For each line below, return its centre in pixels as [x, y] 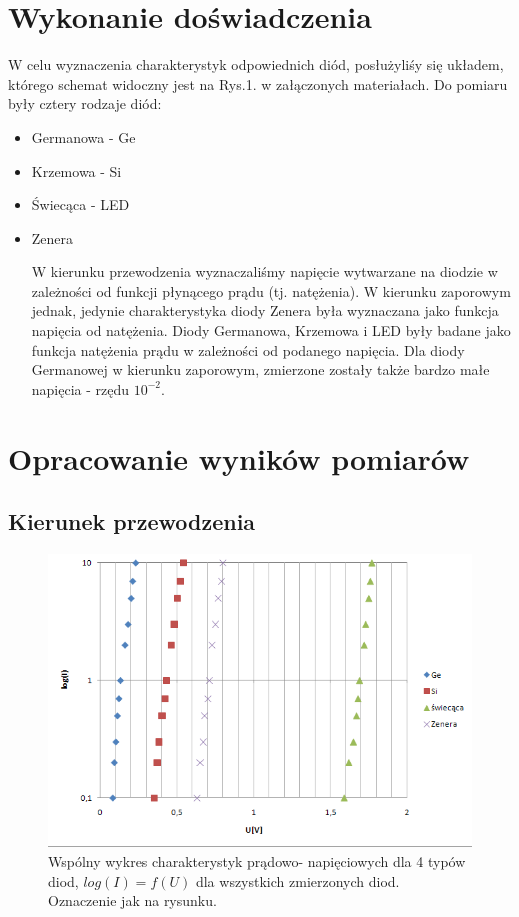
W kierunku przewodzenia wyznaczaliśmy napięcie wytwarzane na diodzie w [264, 271]
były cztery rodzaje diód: [85, 103]
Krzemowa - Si [76, 170]
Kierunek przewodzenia [132, 521]
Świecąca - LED [80, 204]
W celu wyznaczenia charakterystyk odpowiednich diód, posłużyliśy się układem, [256, 64]
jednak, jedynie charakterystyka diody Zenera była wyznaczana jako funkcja [265, 310]
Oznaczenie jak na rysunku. [132, 900]
